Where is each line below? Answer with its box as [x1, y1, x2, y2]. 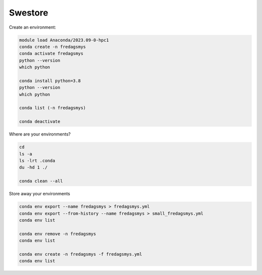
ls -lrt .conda [19, 158, 55, 163]
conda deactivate [19, 119, 61, 124]
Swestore [9, 7, 49, 18]
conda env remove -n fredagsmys [19, 231, 97, 237]
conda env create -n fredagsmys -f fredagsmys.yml [19, 251, 143, 257]
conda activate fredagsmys [19, 51, 83, 56]
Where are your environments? [9, 131, 71, 137]
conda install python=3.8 [19, 78, 81, 84]
